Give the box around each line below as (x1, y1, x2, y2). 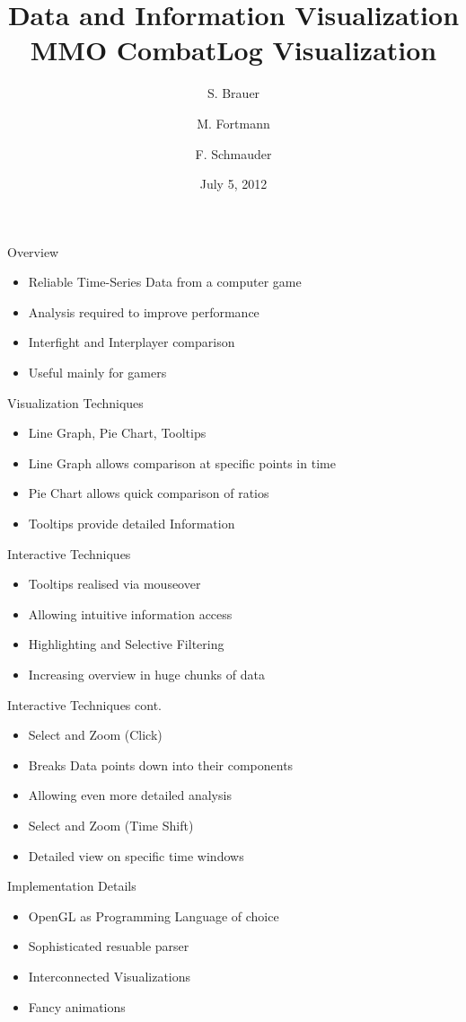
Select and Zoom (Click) (28, 725, 163, 744)
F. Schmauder (195, 144, 272, 163)
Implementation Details (7, 876, 136, 895)
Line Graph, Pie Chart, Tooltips (28, 423, 207, 442)
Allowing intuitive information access (28, 604, 233, 623)
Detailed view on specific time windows (28, 846, 244, 865)
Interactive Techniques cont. (7, 695, 162, 714)
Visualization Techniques (7, 393, 144, 412)
